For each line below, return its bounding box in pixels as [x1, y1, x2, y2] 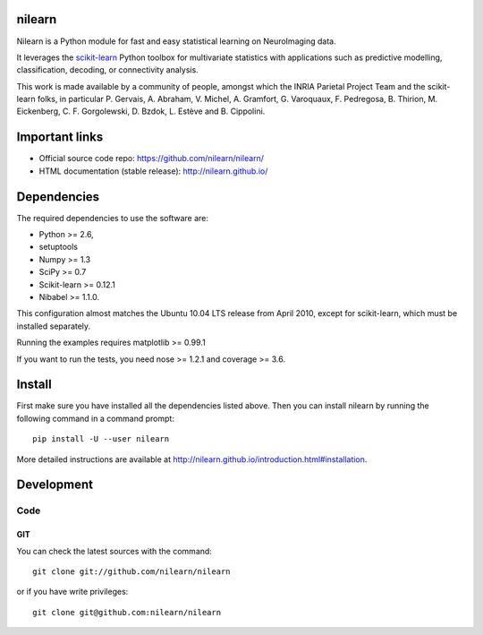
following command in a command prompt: [16, 413, 174, 424]
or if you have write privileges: [16, 587, 129, 597]
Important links [16, 130, 104, 145]
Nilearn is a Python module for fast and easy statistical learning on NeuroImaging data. [16, 36, 336, 47]
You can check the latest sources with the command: [16, 545, 212, 556]
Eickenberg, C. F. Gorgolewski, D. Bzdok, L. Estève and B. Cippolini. [16, 106, 266, 116]
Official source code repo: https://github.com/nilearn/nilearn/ [38, 153, 264, 164]
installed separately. [16, 321, 91, 331]
